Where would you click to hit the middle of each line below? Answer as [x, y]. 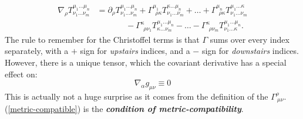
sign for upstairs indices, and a [135, 51]
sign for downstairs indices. [250, 51]
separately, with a [37, 51]
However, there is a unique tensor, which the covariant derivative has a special [146, 62]
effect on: [21, 74]
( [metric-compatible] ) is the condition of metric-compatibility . [124, 109]
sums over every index [250, 39]
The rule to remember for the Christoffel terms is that [102, 39]
